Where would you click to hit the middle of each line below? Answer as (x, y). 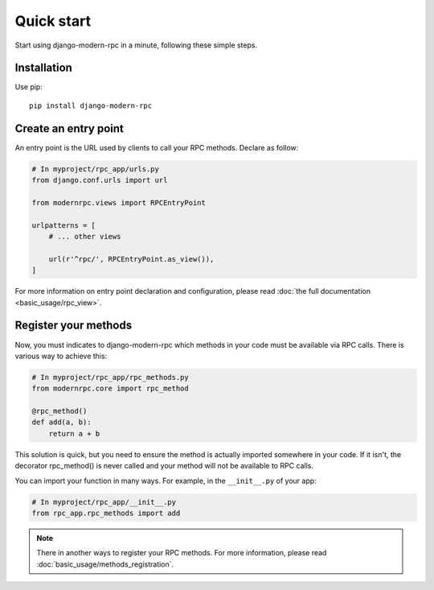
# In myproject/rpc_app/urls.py (96, 169)
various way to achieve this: (61, 356)
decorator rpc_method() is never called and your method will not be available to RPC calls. (164, 466)
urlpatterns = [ (64, 225)
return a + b (74, 433)
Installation (43, 68)
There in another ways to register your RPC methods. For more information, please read (182, 553)
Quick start (53, 21)
